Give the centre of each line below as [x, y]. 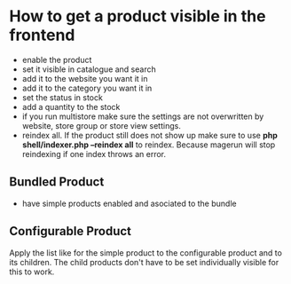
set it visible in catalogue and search [89, 69]
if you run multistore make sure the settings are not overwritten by [143, 116]
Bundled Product [57, 182]
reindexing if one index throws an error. [94, 154]
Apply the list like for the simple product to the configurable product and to [145, 252]
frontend [42, 35]
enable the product [57, 59]
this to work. [32, 272]
